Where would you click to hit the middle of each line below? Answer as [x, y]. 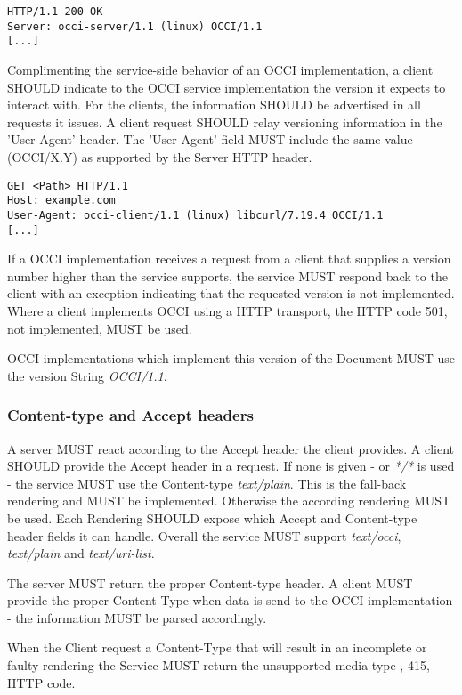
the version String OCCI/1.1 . [87, 375]
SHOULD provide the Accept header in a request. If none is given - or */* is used [231, 466]
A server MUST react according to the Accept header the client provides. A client [231, 448]
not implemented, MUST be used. [100, 328]
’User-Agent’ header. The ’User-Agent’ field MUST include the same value [210, 139]
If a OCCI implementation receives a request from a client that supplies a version [229, 259]
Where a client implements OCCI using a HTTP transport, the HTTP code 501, [227, 310]
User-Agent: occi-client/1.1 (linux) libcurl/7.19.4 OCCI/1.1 [195, 215]
